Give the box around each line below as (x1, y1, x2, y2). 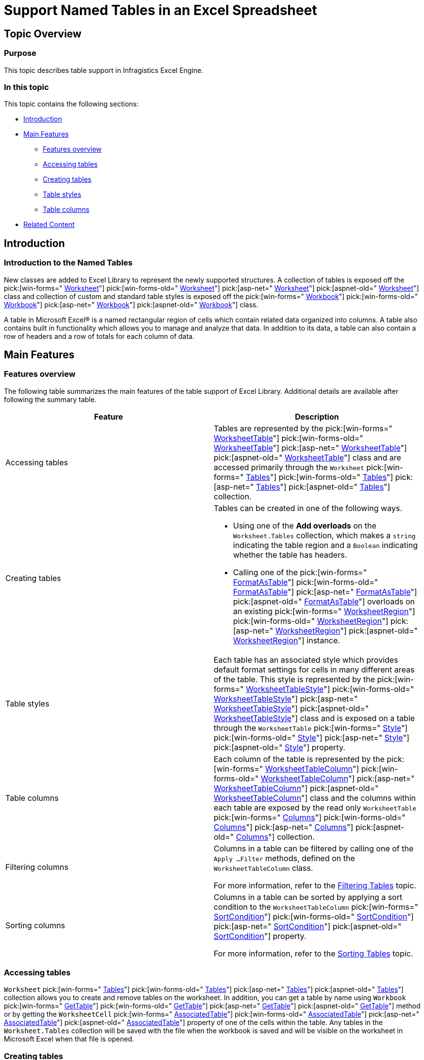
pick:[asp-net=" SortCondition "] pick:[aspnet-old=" (214, 921, 402, 931)
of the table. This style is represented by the (214, 674, 375, 684)
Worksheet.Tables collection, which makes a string (233, 530, 416, 540)
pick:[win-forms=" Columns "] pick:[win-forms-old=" (214, 812, 406, 822)
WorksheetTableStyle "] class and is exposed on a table (214, 713, 415, 723)
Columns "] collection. (236, 831, 315, 842)
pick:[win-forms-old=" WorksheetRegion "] (233, 616, 389, 626)
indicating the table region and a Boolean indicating (233, 540, 418, 550)
